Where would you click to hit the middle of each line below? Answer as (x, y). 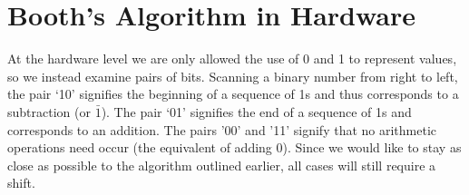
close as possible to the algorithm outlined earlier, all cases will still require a (222, 165)
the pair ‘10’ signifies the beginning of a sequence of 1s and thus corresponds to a (233, 94)
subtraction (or (49, 111)
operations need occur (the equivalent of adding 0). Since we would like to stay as (234, 147)
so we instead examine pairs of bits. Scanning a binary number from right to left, (233, 76)
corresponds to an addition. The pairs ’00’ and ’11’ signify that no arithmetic (222, 129)
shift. (21, 183)
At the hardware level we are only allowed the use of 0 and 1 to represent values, (232, 58)
